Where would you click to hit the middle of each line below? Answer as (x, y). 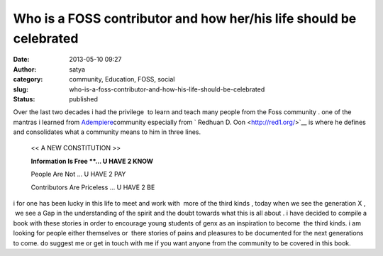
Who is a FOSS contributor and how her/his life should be (185, 18)
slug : (21, 89)
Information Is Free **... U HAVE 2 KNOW (92, 161)
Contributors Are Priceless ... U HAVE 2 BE (93, 187)
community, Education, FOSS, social (122, 79)
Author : (25, 69)
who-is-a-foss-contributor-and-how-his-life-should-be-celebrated (167, 89)
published (84, 99)
